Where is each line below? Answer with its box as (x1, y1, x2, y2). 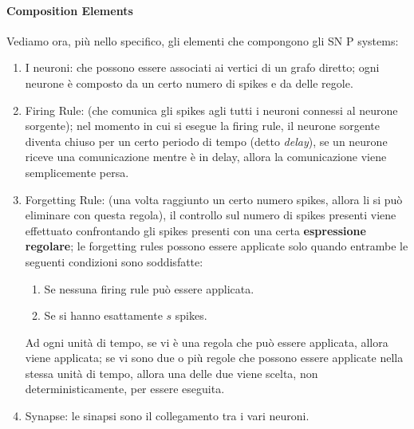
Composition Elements (6, 2, 133, 18)
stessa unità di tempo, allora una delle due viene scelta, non (25, 364, 318, 381)
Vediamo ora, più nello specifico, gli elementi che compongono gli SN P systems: (6, 32, 399, 49)
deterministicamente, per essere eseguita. (25, 380, 225, 397)
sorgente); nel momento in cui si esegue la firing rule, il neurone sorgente (25, 117, 380, 134)
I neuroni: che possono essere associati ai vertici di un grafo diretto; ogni (25, 59, 380, 76)
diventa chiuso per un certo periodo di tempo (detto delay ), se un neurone (25, 132, 388, 149)
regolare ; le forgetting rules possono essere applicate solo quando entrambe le (25, 238, 408, 254)
